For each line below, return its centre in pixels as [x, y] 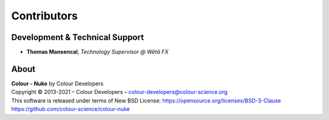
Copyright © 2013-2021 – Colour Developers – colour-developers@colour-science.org [119, 92]
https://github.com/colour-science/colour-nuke [71, 109]
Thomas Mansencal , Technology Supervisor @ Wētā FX [97, 52]
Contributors [45, 16]
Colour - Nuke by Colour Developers [57, 83]
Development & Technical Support [78, 37]
